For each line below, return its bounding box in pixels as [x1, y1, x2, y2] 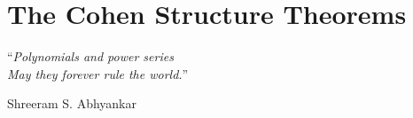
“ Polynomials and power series [7, 47, 174, 66]
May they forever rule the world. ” [7, 64, 189, 83]
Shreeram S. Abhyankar [7, 94, 136, 113]
